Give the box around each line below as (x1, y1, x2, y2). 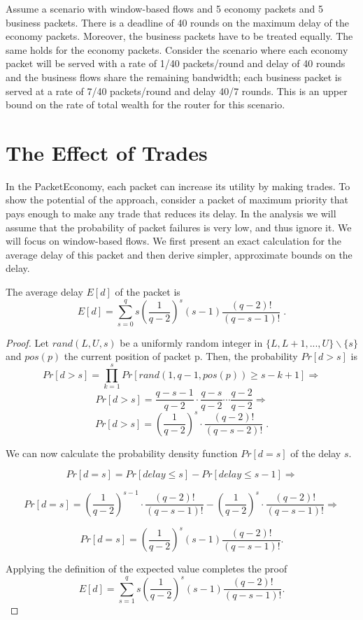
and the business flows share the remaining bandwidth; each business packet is (6, 69, 342, 84)
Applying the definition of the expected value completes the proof (6, 561, 287, 576)
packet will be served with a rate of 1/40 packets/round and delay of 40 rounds (6, 56, 346, 71)
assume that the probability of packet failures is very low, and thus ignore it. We (6, 219, 352, 234)
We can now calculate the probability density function (6, 445, 238, 460)
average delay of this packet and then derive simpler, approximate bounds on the (6, 247, 353, 261)
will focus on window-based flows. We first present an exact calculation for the (6, 233, 341, 248)
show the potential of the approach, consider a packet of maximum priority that (6, 192, 348, 207)
